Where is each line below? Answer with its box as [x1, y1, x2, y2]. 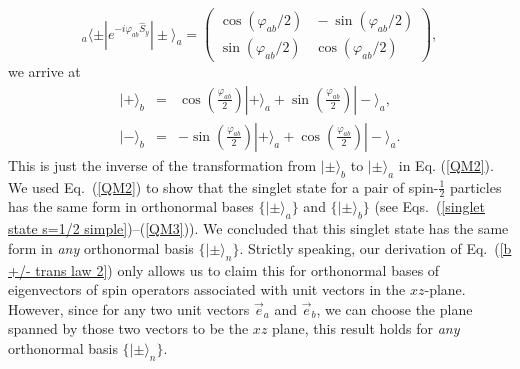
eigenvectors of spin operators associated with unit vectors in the [8, 279, 406, 300]
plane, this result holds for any [272, 318, 460, 339]
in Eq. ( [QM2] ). [398, 154, 494, 175]
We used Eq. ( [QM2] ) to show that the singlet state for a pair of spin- [8, 176, 439, 197]
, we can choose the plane [316, 298, 473, 319]
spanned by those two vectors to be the [8, 318, 249, 339]
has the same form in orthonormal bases [8, 196, 254, 217]
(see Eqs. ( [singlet [374, 196, 485, 217]
